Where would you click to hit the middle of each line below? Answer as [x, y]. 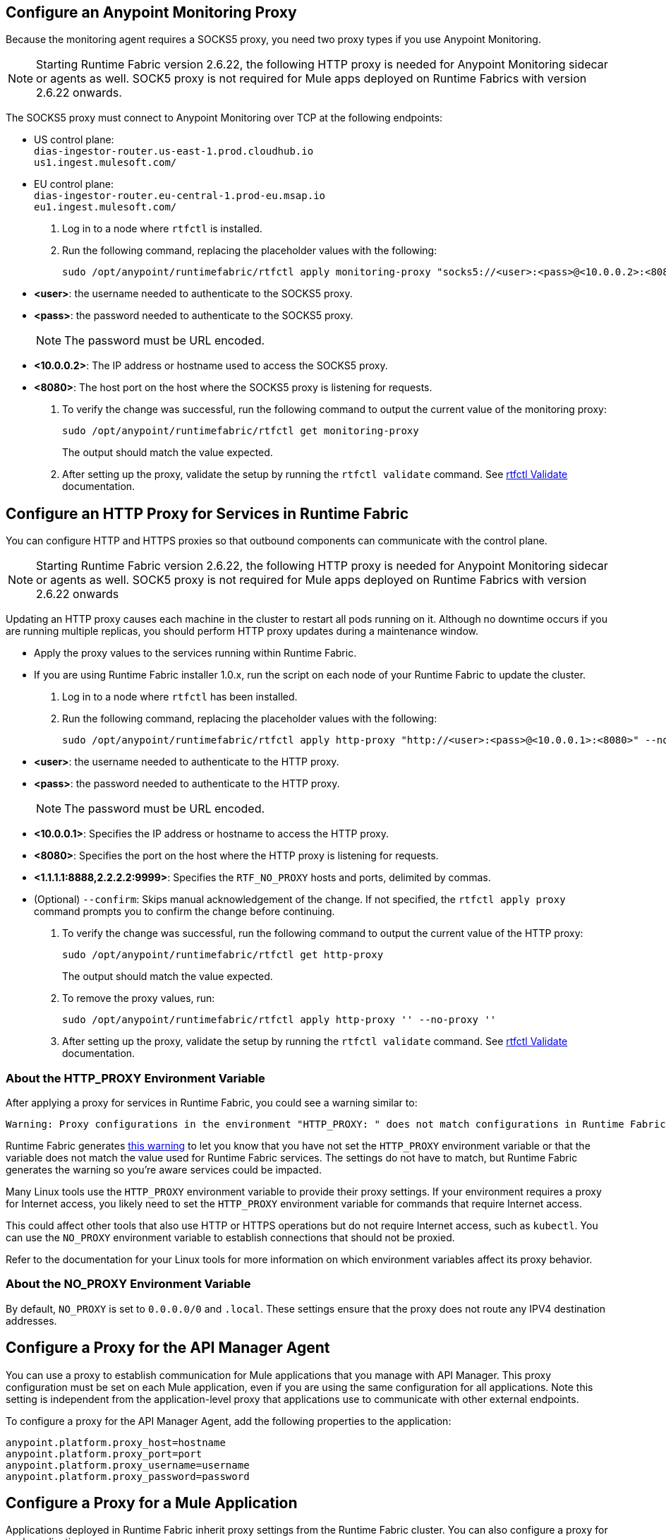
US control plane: [74, 140]
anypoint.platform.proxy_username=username [128, 1465]
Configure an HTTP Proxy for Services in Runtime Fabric [207, 513]
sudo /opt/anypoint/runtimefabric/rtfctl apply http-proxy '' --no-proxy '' [279, 1020]
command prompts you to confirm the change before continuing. [184, 912]
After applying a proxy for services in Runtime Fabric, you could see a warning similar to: [212, 1103]
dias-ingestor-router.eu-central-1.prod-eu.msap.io [180, 196]
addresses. [31, 1320]
